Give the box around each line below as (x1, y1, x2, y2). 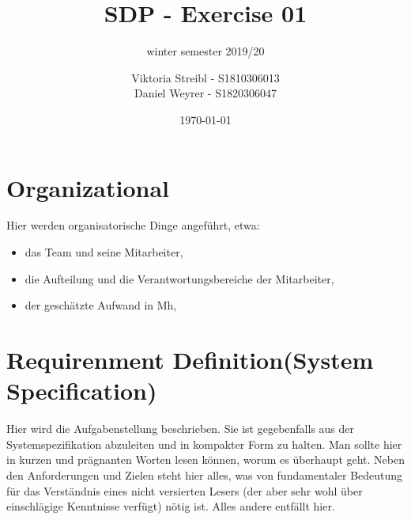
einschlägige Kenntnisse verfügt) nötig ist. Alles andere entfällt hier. (6, 498, 335, 514)
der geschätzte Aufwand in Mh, (25, 297, 177, 313)
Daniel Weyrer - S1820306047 (134, 85, 277, 101)
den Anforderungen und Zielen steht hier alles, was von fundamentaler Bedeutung (6, 466, 403, 483)
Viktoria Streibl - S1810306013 (131, 69, 280, 85)
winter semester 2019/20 (146, 43, 265, 59)
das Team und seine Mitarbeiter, (25, 244, 183, 260)
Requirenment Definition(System (6, 344, 374, 375)
